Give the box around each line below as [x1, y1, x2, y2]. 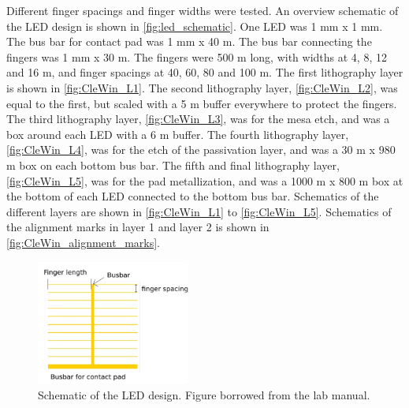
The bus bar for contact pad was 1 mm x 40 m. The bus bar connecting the [6, 33, 372, 50]
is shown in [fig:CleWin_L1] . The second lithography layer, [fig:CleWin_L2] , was [6, 79, 398, 95]
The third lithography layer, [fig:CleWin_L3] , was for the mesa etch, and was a [6, 110, 390, 127]
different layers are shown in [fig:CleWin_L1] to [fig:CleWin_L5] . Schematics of [6, 203, 392, 219]
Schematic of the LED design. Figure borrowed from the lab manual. [38, 387, 370, 403]
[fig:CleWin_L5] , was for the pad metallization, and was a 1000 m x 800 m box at [6, 172, 403, 189]
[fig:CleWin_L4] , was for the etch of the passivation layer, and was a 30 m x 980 [6, 141, 396, 158]
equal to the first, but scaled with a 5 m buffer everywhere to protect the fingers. [6, 95, 397, 111]
